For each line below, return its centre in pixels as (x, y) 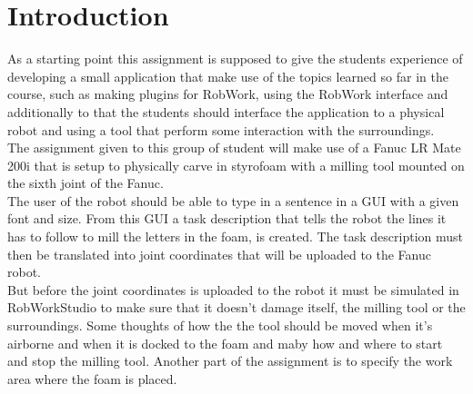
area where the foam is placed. (92, 378)
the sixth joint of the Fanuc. (86, 183)
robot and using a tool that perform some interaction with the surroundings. (221, 129)
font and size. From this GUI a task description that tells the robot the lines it (227, 218)
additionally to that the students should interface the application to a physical (226, 111)
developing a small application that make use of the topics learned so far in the (228, 76)
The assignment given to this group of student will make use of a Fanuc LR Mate (234, 148)
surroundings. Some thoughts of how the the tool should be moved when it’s (220, 325)
